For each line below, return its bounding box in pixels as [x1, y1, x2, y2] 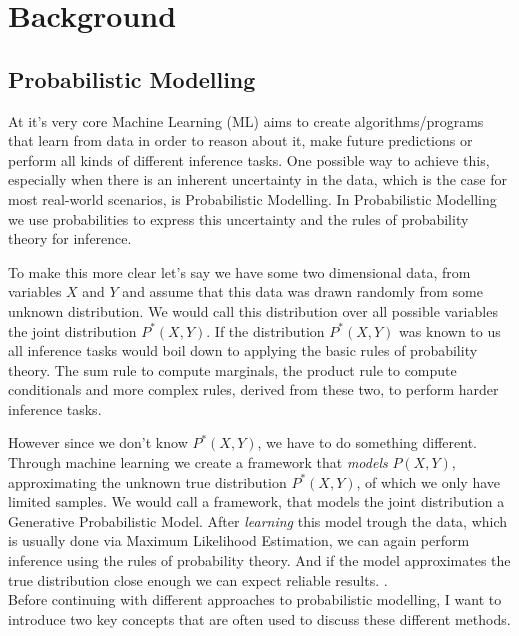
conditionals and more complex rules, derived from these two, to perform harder [8, 379, 499, 400]
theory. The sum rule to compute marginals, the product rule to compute [8, 359, 457, 380]
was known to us [399, 320, 501, 341]
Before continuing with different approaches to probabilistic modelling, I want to [8, 589, 502, 610]
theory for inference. [8, 228, 132, 249]
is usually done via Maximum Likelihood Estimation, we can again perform [8, 530, 470, 551]
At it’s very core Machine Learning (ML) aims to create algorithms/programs [8, 110, 484, 131]
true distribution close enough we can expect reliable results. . [8, 569, 388, 590]
